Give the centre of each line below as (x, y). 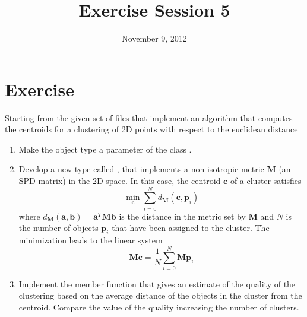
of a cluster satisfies (266, 181)
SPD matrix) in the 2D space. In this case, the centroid (120, 181)
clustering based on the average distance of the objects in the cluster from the (160, 295)
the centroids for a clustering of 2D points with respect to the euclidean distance (151, 129)
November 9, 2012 (154, 38)
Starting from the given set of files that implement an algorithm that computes (149, 117)
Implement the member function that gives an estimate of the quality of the (157, 283)
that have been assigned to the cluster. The (191, 228)
